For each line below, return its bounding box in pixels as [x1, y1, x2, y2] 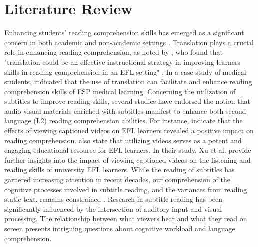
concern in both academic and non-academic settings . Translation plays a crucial [4, 37, 254, 47]
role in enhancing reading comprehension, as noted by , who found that [4, 47, 223, 57]
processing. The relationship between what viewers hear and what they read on [4, 213, 247, 224]
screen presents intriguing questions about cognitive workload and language [4, 223, 235, 233]
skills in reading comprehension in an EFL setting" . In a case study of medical [4, 66, 246, 77]
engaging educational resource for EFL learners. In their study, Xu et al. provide [4, 145, 251, 155]
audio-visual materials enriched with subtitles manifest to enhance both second [4, 105, 246, 116]
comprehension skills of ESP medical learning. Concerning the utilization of [4, 86, 236, 96]
